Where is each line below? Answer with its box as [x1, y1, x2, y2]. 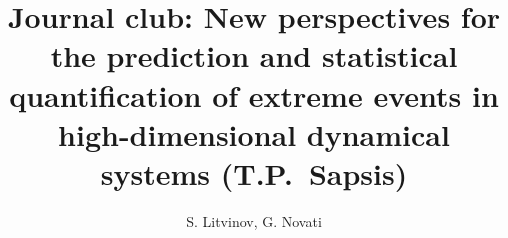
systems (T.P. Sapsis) [100, 152, 408, 193]
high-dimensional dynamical [58, 113, 450, 154]
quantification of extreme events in [9, 74, 499, 115]
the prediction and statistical [50, 35, 458, 76]
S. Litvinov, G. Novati [186, 210, 322, 231]
